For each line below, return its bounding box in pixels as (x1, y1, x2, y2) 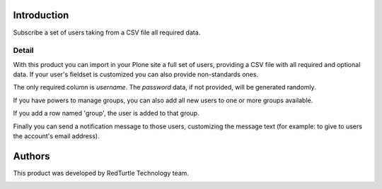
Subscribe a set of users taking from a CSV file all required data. (13, 28, 201, 37)
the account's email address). (13, 132, 100, 140)
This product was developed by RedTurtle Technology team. (13, 169, 189, 177)
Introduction (13, 9, 69, 21)
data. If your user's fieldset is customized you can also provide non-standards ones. (13, 71, 258, 79)
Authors (13, 150, 50, 162)
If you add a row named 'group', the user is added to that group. (13, 109, 199, 118)
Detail (13, 46, 34, 56)
